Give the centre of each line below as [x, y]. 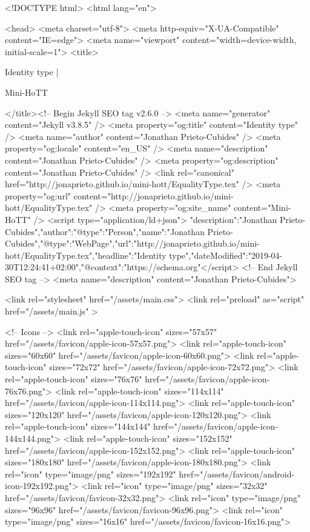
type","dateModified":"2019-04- [226, 255]
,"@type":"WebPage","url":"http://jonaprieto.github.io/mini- [149, 243]
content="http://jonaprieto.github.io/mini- [153, 195]
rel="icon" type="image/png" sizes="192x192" [91, 474]
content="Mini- [262, 208]
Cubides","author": [39, 231]
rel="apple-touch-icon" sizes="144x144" [78, 426]
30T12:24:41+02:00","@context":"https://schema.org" [103, 267]
